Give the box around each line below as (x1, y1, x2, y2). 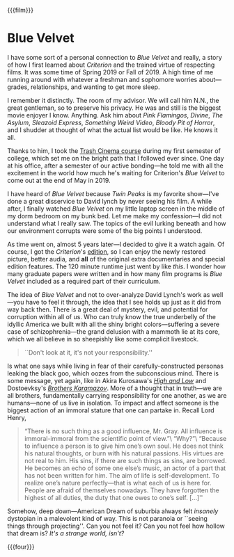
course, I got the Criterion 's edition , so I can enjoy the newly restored (7, 247, 206, 256)
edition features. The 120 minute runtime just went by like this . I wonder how (7, 262, 226, 271)
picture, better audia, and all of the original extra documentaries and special (7, 255, 226, 263)
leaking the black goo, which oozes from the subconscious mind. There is (7, 369, 219, 378)
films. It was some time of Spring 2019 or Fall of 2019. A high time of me (7, 67, 214, 76)
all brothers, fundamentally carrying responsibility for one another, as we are (7, 391, 227, 399)
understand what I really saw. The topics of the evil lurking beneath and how (7, 219, 226, 227)
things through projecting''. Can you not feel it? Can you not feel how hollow (7, 522, 225, 530)
